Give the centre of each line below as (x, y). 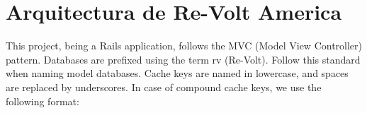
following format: (43, 101)
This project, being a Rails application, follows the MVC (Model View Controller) (184, 46)
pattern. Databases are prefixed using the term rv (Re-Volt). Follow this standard (183, 59)
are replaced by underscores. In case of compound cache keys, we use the (164, 87)
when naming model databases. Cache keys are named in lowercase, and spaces (177, 73)
